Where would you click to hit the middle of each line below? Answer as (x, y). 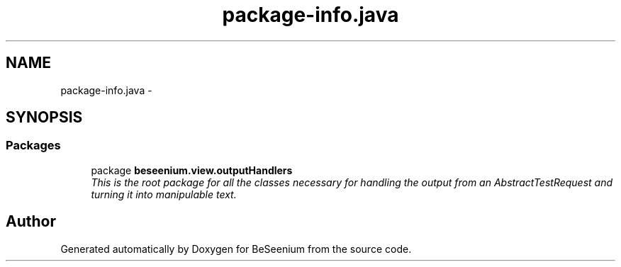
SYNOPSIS (44, 118)
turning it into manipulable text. (164, 194)
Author (31, 222)
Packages (33, 146)
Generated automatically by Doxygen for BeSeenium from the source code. (236, 249)
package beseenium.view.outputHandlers (192, 170)
